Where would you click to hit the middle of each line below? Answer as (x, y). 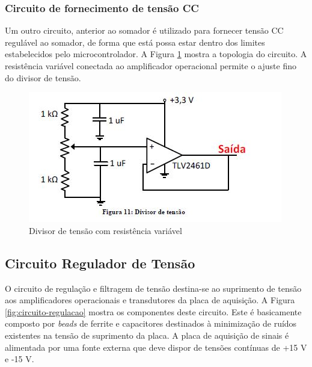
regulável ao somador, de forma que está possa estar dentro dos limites (135, 42)
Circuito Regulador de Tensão (100, 263)
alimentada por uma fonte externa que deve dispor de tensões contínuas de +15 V (156, 347)
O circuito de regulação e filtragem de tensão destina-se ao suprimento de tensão (153, 288)
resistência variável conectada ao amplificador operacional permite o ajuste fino (151, 66)
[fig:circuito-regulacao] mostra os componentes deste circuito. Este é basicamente (153, 311)
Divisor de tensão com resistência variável (106, 230)
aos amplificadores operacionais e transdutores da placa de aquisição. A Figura (150, 300)
